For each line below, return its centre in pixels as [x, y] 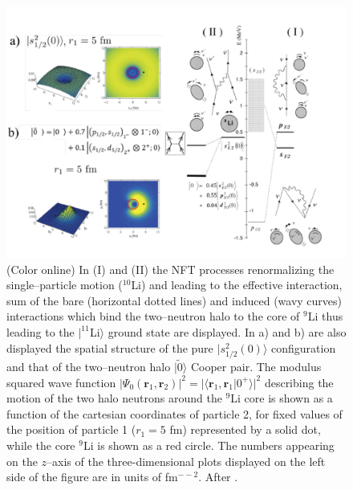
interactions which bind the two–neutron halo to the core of [153, 316]
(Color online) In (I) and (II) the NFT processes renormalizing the [170, 269]
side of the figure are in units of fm [92, 477]
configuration [304, 347]
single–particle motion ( [65, 285]
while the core [41, 445]
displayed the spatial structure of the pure [110, 347]
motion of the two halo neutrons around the [114, 398]
